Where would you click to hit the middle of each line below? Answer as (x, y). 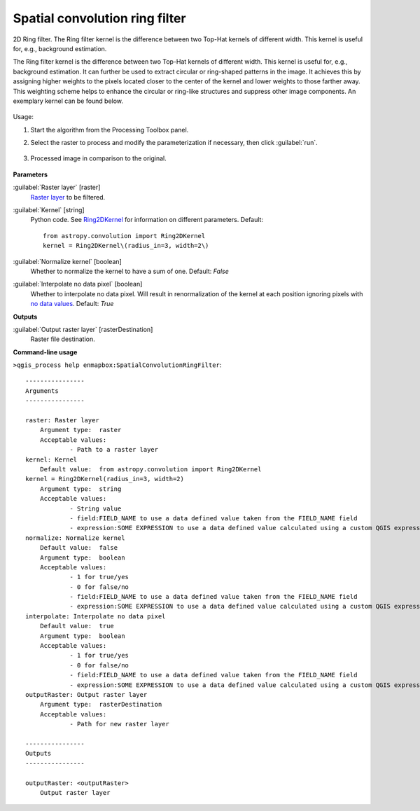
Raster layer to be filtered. (68, 197)
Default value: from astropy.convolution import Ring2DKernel (150, 469)
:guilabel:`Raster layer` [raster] (57, 187)
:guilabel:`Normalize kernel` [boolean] (67, 261)
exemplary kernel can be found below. (68, 101)
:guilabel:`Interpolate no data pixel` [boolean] (78, 284)
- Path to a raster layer (114, 450)
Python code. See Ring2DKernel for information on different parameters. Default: (147, 220)
